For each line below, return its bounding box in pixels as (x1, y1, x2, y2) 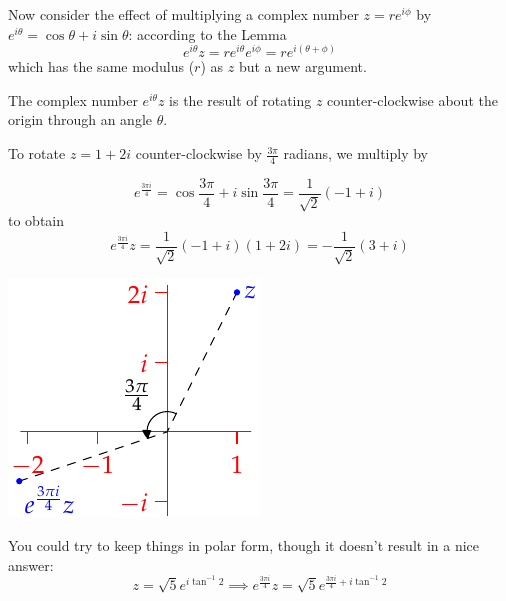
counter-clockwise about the (327, 89, 498, 110)
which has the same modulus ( (8, 56, 195, 77)
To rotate (8, 143, 66, 164)
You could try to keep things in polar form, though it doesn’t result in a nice (8, 534, 479, 555)
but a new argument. (238, 56, 367, 77)
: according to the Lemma (128, 23, 287, 44)
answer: (8, 554, 54, 575)
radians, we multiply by (283, 143, 429, 164)
